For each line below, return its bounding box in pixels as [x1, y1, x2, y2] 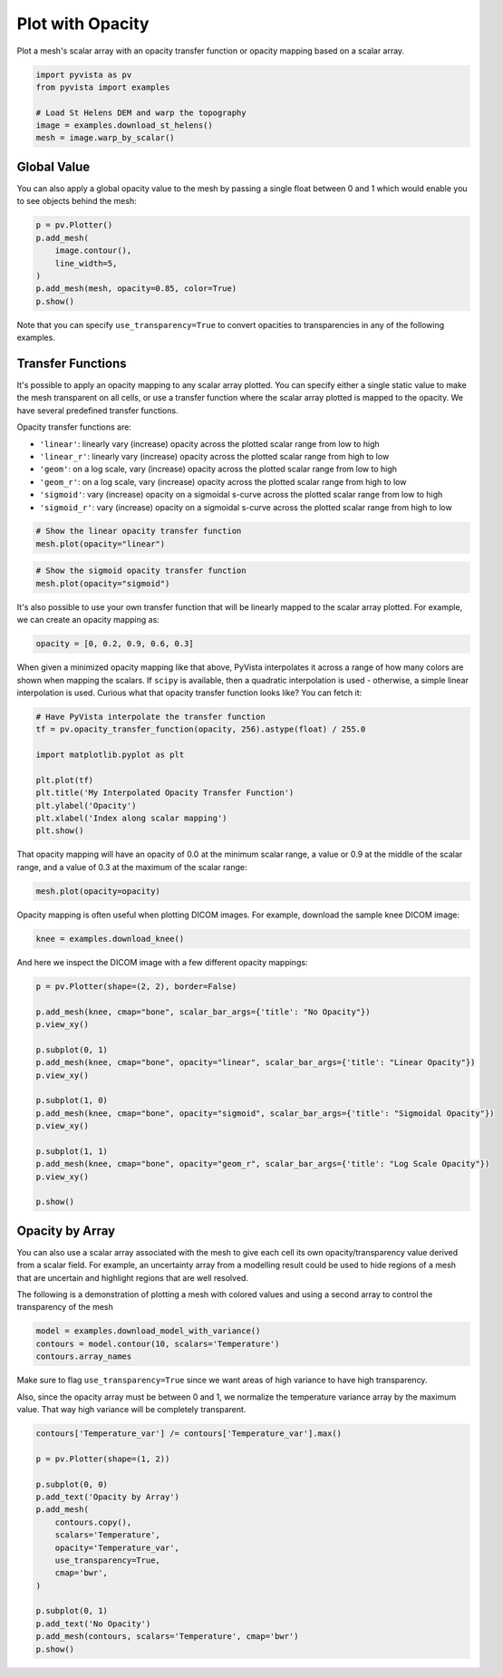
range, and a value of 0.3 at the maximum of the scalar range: [16, 861, 247, 872]
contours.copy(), [54, 1517, 132, 1527]
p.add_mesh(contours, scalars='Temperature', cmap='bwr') [35, 1632, 299, 1642]
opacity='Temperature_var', [54, 1542, 180, 1553]
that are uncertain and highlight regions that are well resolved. [16, 1272, 249, 1283]
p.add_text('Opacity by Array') [35, 1491, 180, 1502]
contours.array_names [35, 1352, 132, 1362]
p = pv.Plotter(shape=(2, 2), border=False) [35, 981, 237, 992]
